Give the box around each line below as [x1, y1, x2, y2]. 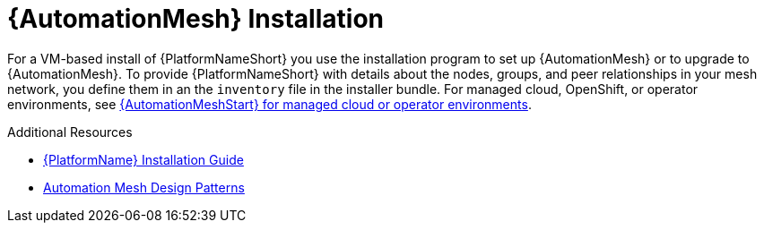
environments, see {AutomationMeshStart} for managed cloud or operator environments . [7, 96, 532, 112]
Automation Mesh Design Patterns [43, 179, 245, 195]
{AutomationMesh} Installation [7, 4, 384, 34]
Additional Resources [7, 124, 133, 140]
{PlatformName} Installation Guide [43, 151, 244, 167]
